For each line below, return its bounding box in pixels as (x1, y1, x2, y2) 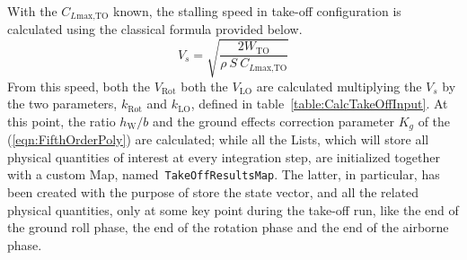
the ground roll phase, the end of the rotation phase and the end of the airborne (7, 218, 449, 237)
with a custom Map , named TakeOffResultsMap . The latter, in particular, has (7, 165, 440, 184)
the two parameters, (7, 94, 118, 113)
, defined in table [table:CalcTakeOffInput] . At (190, 94, 448, 113)
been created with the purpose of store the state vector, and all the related (7, 183, 419, 202)
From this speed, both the (7, 76, 151, 95)
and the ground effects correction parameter (152, 111, 394, 130)
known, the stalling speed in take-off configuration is (113, 2, 401, 20)
